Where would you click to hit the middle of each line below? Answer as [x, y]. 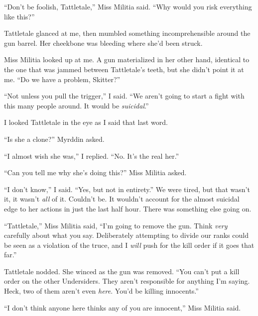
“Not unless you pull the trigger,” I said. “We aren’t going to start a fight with [124, 96]
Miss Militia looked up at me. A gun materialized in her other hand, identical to [127, 59]
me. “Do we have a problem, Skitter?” [62, 79]
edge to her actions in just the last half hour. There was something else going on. [128, 208]
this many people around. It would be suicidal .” [76, 105]
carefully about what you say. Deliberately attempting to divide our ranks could [126, 235]
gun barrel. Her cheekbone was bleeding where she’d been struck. [103, 43]
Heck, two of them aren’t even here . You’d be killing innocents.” [101, 291]
